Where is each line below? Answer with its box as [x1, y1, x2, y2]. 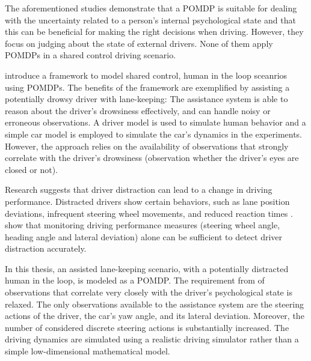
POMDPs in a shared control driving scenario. [5, 49, 176, 61]
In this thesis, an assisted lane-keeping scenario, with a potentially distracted [5, 262, 289, 275]
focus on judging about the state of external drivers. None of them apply [5, 37, 273, 49]
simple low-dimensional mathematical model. [5, 345, 170, 357]
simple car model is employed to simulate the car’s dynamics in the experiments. [5, 127, 303, 140]
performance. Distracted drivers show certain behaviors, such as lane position [5, 195, 290, 207]
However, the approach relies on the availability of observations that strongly [5, 139, 289, 152]
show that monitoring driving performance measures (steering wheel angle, [5, 219, 280, 231]
